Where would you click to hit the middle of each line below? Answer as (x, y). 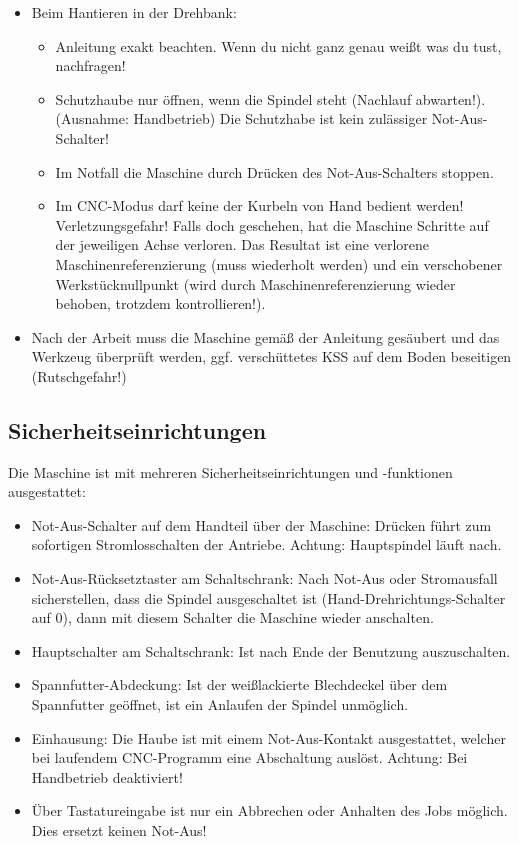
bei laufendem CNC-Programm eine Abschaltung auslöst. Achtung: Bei (249, 757)
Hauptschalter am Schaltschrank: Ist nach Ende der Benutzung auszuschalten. (271, 650)
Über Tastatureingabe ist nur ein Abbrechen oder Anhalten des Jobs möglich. (269, 810)
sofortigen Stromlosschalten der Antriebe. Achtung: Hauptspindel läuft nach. (266, 544)
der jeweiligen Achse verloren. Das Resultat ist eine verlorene (242, 244)
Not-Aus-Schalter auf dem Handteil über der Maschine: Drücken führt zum (261, 524)
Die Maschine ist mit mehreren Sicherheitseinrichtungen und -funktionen (230, 471)
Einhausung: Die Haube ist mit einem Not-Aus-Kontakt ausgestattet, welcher (268, 737)
